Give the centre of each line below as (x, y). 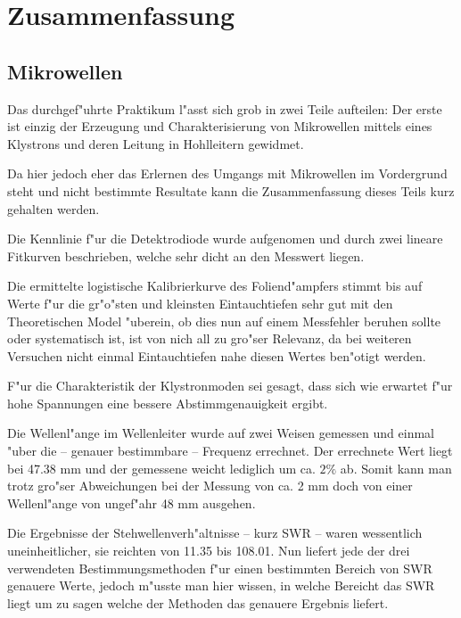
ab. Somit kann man (396, 468)
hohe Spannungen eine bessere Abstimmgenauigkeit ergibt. (168, 403)
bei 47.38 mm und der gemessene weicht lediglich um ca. (161, 468)
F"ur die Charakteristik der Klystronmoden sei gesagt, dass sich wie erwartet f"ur (230, 386)
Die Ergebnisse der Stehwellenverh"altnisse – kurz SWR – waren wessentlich (215, 533)
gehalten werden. (54, 208)
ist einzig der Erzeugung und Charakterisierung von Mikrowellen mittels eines (220, 126)
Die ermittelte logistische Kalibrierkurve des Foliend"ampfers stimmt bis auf (215, 286)
